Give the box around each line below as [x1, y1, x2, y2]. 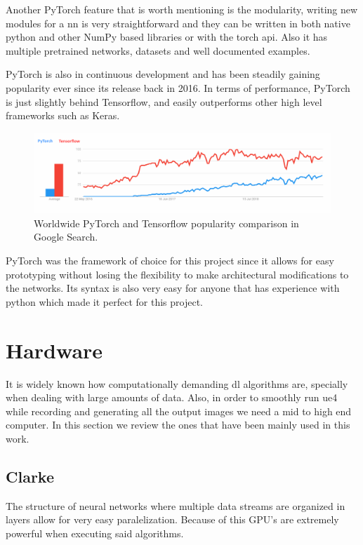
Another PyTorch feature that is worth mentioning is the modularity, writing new [6, 2, 358, 16]
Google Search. [34, 229, 98, 244]
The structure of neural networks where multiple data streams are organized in [6, 498, 345, 513]
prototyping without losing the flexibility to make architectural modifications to [6, 267, 349, 281]
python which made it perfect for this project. [6, 294, 203, 309]
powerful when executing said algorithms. [6, 525, 184, 540]
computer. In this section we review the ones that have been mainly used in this [6, 417, 350, 432]
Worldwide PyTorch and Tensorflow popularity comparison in [34, 215, 299, 230]
